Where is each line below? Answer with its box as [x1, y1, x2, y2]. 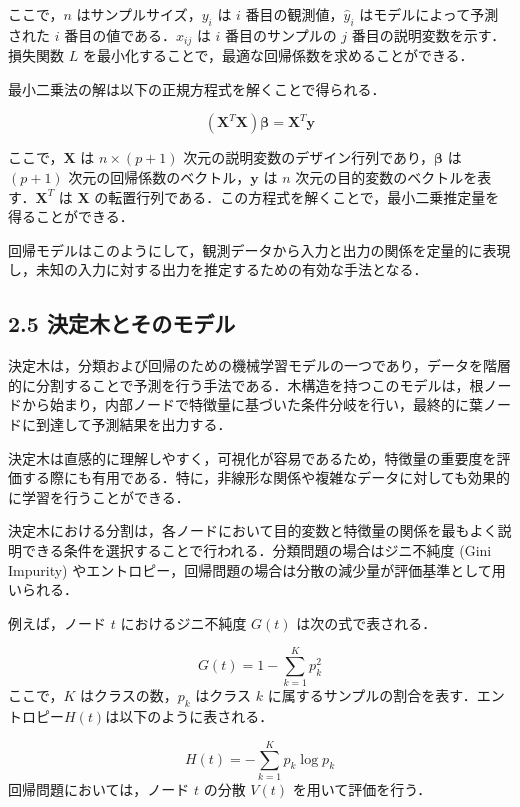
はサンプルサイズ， [76, 4, 202, 24]
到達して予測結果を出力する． [35, 413, 232, 434]
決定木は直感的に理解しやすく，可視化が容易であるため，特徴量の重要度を [8, 447, 497, 468]
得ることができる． [8, 206, 134, 227]
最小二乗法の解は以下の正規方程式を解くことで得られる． [8, 78, 386, 99]
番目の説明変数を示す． [351, 24, 506, 45]
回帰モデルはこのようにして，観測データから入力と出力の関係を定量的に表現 [8, 239, 511, 260]
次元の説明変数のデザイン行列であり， [183, 147, 435, 168]
